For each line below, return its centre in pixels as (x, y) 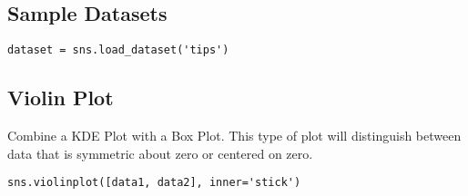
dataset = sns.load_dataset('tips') (118, 50)
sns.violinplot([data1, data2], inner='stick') (154, 183)
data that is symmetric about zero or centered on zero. (160, 153)
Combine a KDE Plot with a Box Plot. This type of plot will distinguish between (234, 136)
